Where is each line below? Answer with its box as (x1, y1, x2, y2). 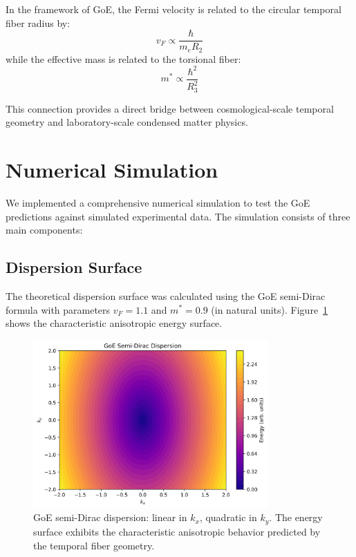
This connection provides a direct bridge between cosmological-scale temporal (6, 101, 334, 115)
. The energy (269, 510, 323, 525)
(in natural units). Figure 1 (211, 302, 328, 317)
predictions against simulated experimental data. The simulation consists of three (6, 209, 350, 223)
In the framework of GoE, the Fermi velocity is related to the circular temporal (6, 2, 341, 16)
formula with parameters (6, 302, 111, 317)
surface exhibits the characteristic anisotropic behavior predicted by (33, 524, 321, 538)
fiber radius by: (6, 15, 71, 30)
